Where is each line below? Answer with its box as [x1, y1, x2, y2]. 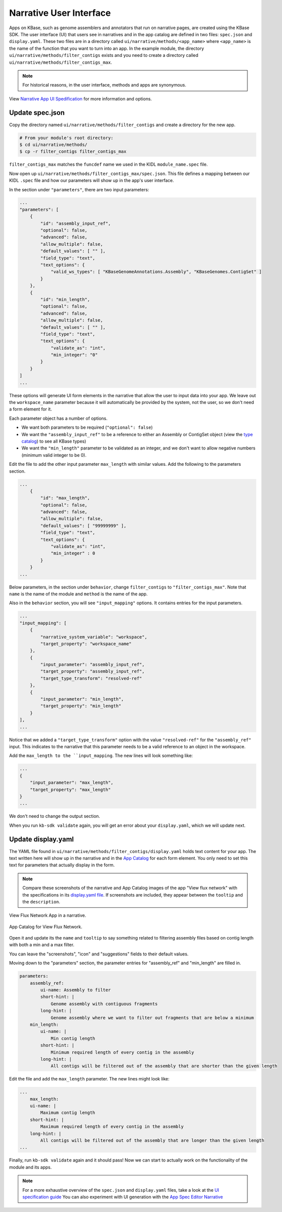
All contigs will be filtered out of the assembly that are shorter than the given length [50, 1063, 278, 1069]
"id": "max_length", [40, 495, 90, 501]
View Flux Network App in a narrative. [9, 912, 86, 918]
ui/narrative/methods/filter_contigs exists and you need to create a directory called [9, 52, 199, 58]
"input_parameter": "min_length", [40, 696, 124, 702]
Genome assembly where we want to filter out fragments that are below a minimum [50, 1015, 254, 1021]
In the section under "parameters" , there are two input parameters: [9, 186, 149, 192]
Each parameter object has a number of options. [9, 415, 108, 421]
